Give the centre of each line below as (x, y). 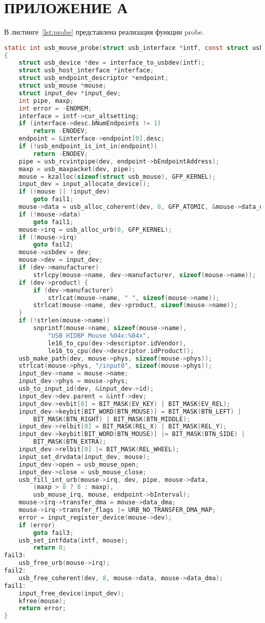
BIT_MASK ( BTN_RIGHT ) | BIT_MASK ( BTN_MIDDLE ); (112, 419)
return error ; (42, 608)
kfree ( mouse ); (42, 601)
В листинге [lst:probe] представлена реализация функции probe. (104, 32)
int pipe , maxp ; (46, 101)
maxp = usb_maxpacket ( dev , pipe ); (77, 169)
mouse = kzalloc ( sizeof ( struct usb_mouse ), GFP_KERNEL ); (117, 177)
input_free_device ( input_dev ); (72, 593)
